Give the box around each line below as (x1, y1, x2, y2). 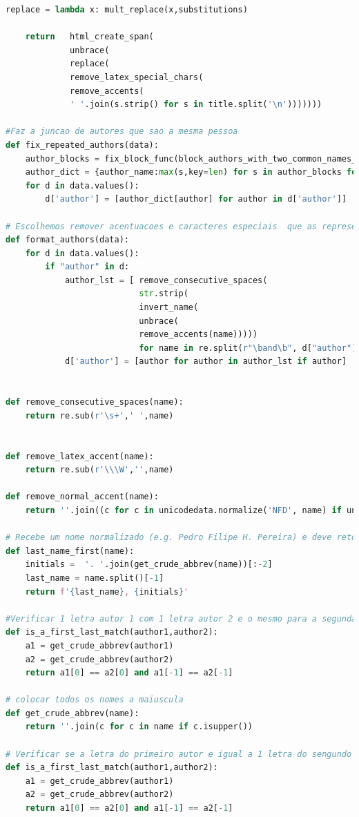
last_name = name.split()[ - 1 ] (25, 573, 164, 583)
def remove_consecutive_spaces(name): (6, 397, 184, 407)
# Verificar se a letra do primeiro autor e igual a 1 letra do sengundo (6, 749, 352, 759)
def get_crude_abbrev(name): (6, 708, 139, 718)
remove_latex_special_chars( (70, 72, 204, 82)
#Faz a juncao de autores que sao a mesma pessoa (6, 126, 238, 137)
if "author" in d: (45, 262, 130, 272)
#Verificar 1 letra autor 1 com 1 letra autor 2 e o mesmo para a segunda (6, 613, 357, 624)
